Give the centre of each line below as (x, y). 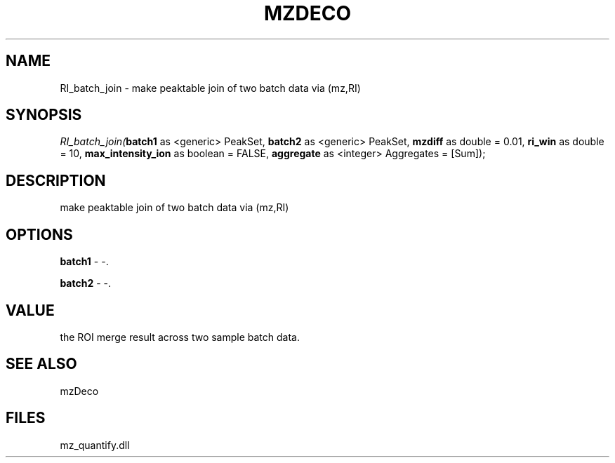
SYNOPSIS (44, 115)
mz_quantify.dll (95, 445)
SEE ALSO (41, 364)
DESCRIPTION (56, 180)
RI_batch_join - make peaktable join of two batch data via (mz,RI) (210, 88)
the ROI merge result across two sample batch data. (180, 337)
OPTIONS (39, 234)
